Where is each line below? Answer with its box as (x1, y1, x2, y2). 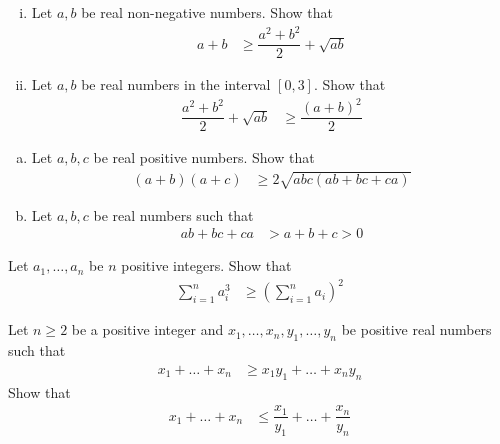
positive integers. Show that (121, 255, 292, 276)
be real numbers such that (93, 204, 254, 225)
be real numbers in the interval (81, 74, 271, 95)
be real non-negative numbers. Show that (81, 2, 333, 22)
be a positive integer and (71, 319, 224, 340)
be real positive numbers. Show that (93, 147, 315, 168)
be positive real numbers (341, 319, 492, 340)
